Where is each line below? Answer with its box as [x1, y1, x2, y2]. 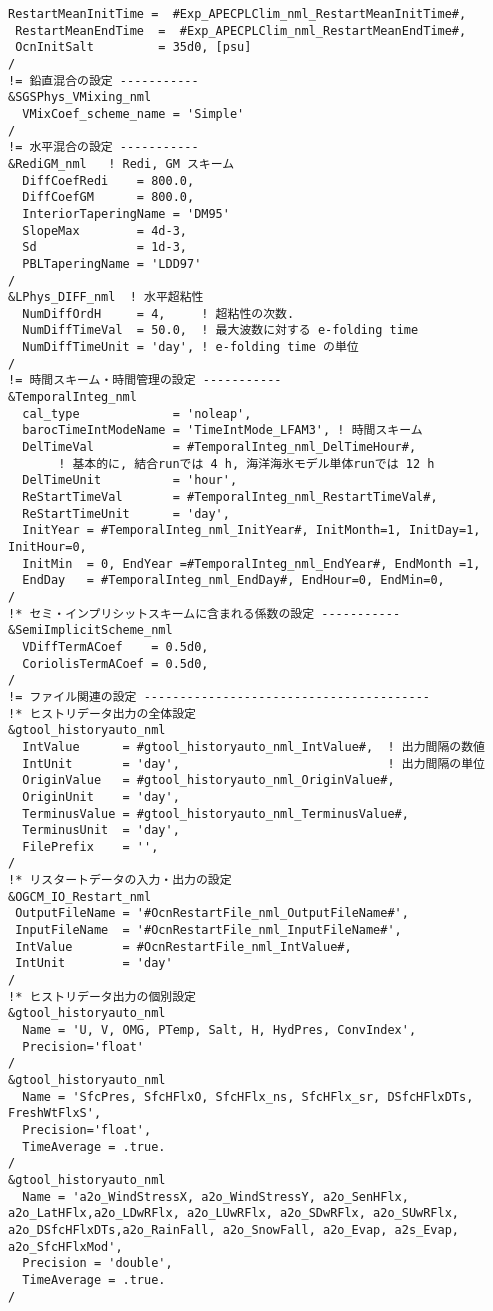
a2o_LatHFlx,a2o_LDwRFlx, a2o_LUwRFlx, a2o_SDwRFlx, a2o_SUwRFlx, [8, 1206, 460, 1221]
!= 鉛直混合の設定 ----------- [8, 73, 199, 88]
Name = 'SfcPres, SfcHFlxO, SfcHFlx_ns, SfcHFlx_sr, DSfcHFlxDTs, [22, 1089, 474, 1104]
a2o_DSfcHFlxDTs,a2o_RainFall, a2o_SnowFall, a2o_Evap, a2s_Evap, [8, 1222, 460, 1237]
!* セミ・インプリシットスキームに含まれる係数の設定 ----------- [8, 606, 401, 621]
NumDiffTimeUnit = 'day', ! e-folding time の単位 [22, 340, 359, 355]
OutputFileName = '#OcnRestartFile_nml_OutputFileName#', [15, 906, 409, 921]
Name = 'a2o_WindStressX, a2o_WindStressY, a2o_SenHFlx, [22, 1189, 409, 1204]
